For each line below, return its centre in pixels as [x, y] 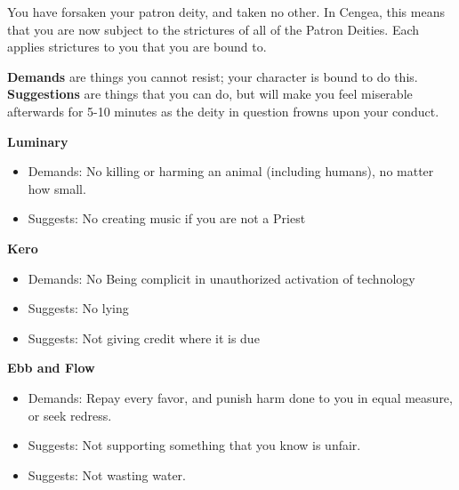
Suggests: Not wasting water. [107, 474]
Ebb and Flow [51, 368]
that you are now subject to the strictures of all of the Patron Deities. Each [213, 29]
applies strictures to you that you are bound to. [137, 47]
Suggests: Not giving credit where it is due [144, 337]
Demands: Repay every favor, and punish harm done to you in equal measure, [240, 397]
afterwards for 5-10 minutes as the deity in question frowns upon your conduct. [223, 111]
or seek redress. [70, 415]
